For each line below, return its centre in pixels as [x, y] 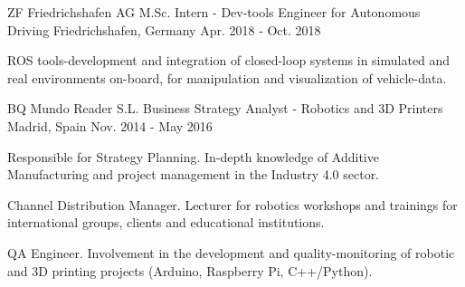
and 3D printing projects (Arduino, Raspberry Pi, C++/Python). [190, 270]
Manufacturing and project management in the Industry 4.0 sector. [194, 174]
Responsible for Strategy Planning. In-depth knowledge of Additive [193, 156]
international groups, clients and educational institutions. [166, 222]
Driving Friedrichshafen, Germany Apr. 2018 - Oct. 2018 [164, 29]
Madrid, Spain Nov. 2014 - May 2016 [110, 125]
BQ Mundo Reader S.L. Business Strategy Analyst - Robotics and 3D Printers [225, 108]
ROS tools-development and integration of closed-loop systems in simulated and [229, 60]
